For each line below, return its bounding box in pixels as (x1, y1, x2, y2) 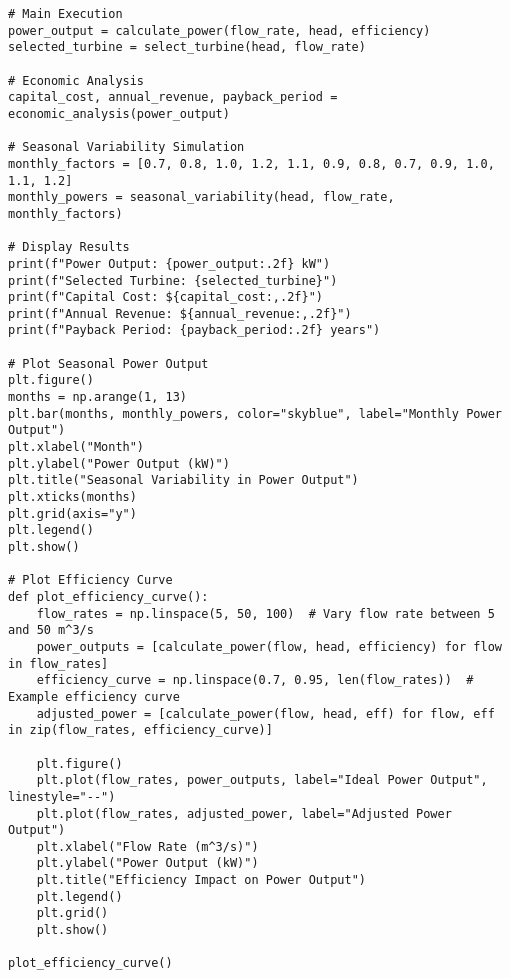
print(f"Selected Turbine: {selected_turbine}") (8, 273, 338, 288)
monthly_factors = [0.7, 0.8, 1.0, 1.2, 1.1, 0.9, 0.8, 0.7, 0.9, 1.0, (8, 156, 495, 171)
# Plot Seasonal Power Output (8, 356, 209, 371)
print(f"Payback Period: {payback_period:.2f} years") (8, 323, 381, 338)
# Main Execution (8, 7, 123, 21)
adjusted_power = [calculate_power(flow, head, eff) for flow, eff (36, 706, 495, 721)
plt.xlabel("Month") (8, 440, 145, 455)
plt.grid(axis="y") (8, 506, 137, 521)
